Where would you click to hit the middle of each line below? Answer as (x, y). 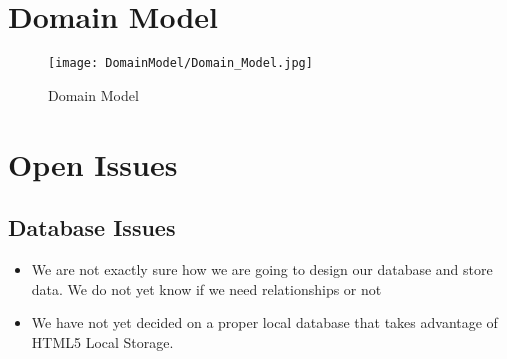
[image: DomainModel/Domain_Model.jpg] (180, 63)
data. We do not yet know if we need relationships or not (206, 288)
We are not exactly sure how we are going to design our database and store (262, 268)
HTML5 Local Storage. (102, 341)
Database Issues (92, 227)
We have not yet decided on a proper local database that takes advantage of (264, 322)
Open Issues (93, 163)
